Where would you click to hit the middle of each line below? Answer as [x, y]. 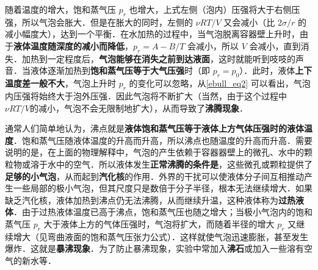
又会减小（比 [249, 22]
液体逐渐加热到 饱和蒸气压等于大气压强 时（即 [120, 70]
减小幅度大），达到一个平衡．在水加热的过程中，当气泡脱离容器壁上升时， [152, 34]
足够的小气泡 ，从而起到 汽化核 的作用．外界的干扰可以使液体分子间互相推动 [154, 176]
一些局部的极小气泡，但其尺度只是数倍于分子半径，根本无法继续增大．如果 [163, 188]
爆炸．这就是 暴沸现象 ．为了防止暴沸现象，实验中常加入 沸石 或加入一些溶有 [154, 248]
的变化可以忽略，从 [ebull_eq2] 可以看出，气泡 [220, 83]
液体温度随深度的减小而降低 [69, 45]
